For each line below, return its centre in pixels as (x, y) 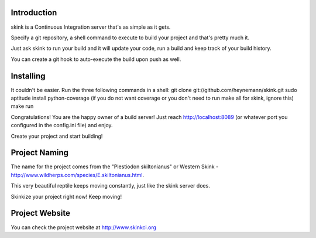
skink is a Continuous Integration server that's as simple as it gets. (91, 27)
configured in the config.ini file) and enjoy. (62, 125)
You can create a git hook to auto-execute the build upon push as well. (96, 59)
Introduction (34, 13)
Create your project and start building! (57, 136)
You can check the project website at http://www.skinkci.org (84, 227)
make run (22, 106)
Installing (28, 76)
